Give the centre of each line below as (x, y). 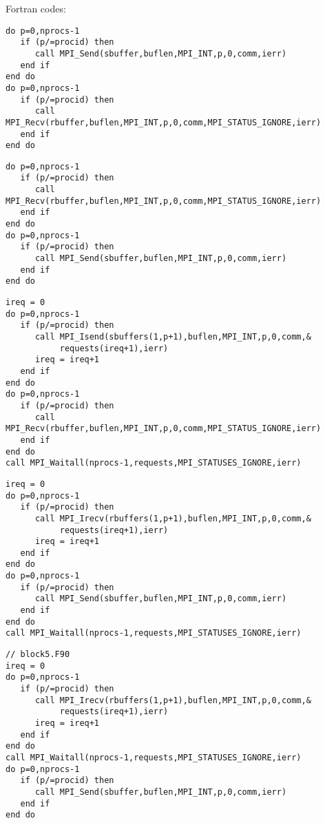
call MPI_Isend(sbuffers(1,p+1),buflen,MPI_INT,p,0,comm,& (173, 337)
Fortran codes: (36, 8)
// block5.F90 (38, 655)
